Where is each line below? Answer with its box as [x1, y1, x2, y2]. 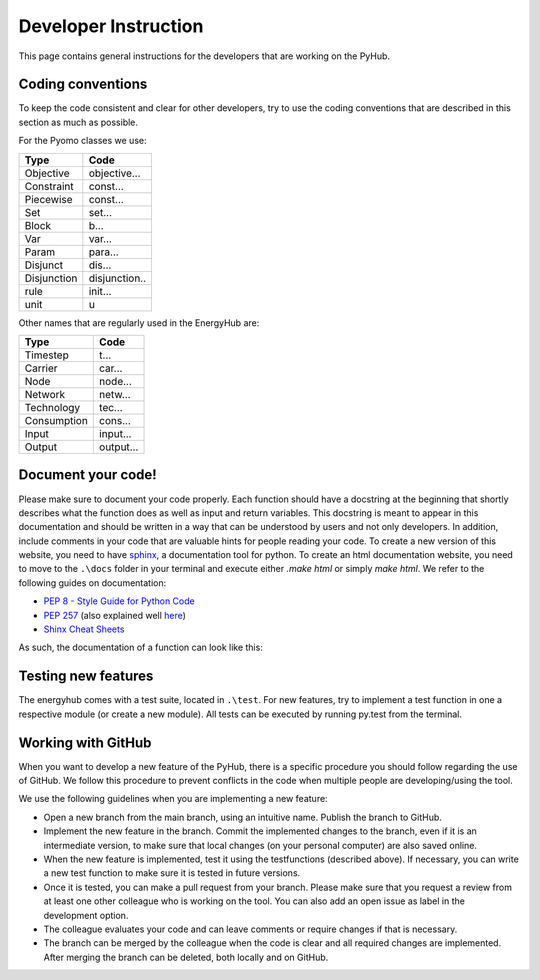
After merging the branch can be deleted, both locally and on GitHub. [43, 951, 329, 963]
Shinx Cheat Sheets [43, 623, 125, 635]
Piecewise [24, 192, 74, 206]
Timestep [24, 348, 69, 362]
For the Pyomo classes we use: [18, 135, 147, 147]
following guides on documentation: [18, 576, 167, 589]
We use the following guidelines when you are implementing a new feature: [18, 793, 329, 805]
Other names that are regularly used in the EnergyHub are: [18, 316, 260, 329]
